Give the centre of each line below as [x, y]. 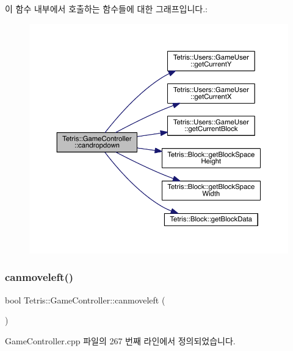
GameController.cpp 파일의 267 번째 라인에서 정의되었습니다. [120, 340]
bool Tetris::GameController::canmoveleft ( [85, 300]
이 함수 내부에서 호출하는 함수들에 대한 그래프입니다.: [106, 9]
